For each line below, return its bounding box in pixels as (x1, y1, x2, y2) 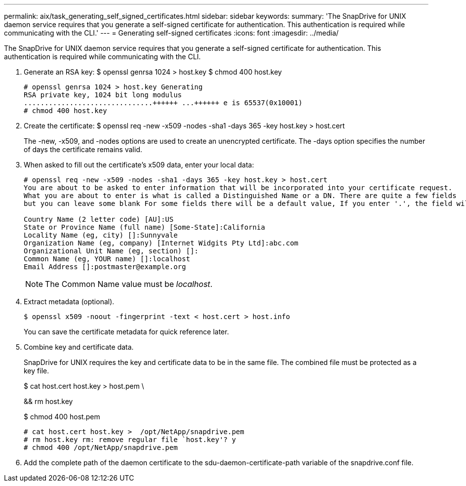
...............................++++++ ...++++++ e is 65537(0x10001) (24, 99, 303, 107)
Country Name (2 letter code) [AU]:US (24, 215, 174, 223)
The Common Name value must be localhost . (45, 279, 213, 289)
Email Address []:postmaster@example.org (24, 263, 186, 271)
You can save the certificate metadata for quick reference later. (24, 327, 229, 336)
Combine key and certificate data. (24, 343, 134, 351)
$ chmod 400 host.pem (24, 412, 100, 421)
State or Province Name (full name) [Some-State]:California (24, 223, 265, 231)
